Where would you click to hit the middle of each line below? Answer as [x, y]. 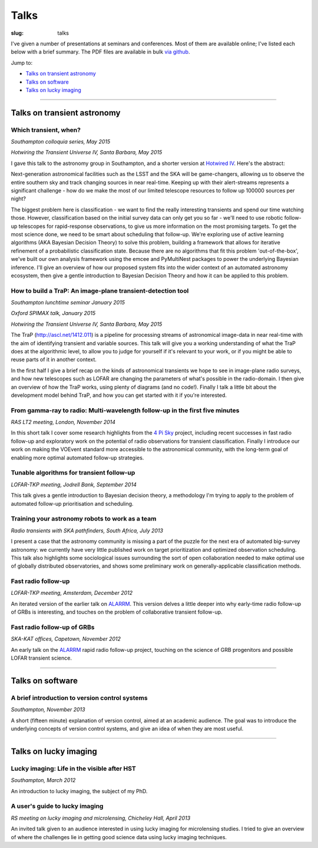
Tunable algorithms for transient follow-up [73, 473]
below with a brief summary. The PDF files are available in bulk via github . [100, 52]
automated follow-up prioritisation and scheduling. [72, 503]
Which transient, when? [46, 130]
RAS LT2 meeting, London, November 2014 [63, 422]
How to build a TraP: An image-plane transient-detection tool [100, 290]
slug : [17, 33]
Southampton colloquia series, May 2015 [61, 142]
